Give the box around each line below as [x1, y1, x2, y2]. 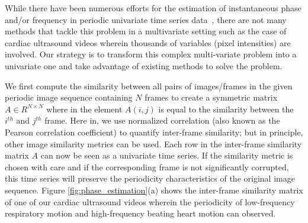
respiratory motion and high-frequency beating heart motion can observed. [5, 207, 276, 219]
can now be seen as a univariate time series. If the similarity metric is [40, 149, 293, 161]
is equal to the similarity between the [158, 102, 294, 115]
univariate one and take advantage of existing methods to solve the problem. [5, 59, 283, 72]
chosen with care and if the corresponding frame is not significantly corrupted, [5, 160, 289, 173]
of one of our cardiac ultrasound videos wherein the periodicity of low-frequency [5, 195, 295, 208]
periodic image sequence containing [5, 91, 133, 104]
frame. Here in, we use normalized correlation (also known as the [44, 114, 280, 127]
